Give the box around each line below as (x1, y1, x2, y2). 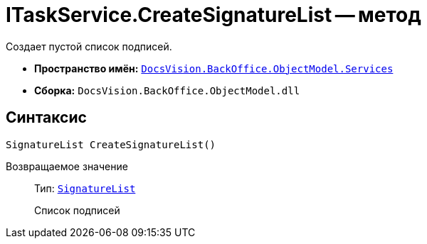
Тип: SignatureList (34, 182, 136, 194)
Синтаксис (6, 109, 87, 127)
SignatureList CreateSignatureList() (6, 138, 216, 150)
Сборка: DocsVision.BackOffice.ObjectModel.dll (34, 84, 300, 96)
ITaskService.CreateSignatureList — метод (6, 3, 421, 27)
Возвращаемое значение (6, 160, 128, 172)
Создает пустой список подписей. (6, 40, 172, 52)
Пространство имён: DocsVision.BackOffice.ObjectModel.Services (34, 62, 394, 74)
